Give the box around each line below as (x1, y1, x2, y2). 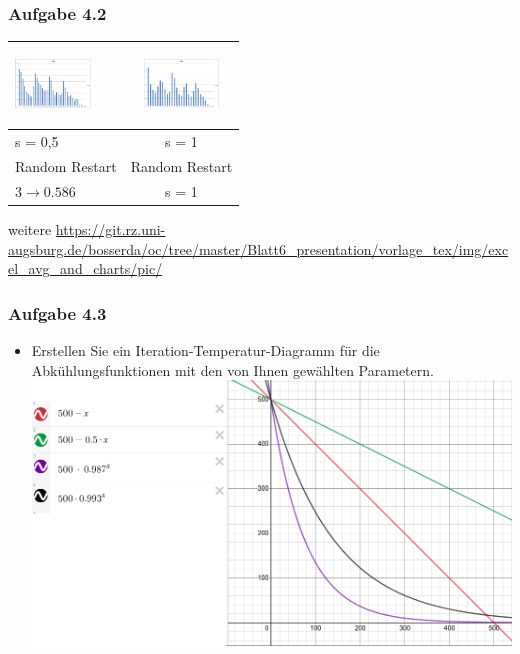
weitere (8, 218, 52, 239)
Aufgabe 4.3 (8, 300, 107, 325)
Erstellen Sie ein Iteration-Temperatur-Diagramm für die (31, 339, 380, 360)
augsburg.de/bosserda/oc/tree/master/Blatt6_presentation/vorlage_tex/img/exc (8, 238, 509, 259)
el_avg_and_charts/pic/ (8, 258, 163, 279)
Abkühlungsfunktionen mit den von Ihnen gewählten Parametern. (31, 359, 434, 380)
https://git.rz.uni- (55, 218, 166, 239)
